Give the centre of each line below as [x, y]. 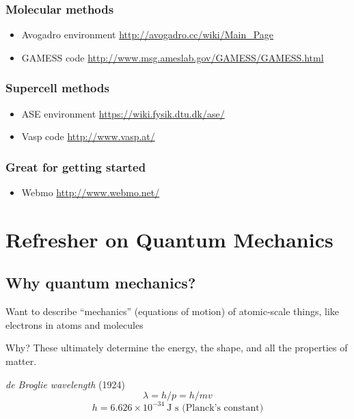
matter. [21, 361]
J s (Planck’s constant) [215, 408]
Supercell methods [57, 88]
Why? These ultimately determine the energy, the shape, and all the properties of [177, 348]
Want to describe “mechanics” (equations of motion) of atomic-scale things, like [173, 311]
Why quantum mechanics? [101, 283]
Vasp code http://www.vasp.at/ [88, 136]
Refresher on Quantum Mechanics [169, 239]
